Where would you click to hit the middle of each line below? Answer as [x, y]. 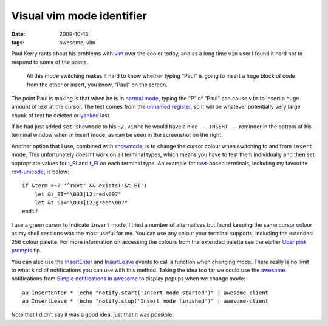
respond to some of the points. [50, 62]
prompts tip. [26, 251]
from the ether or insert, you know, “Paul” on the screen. [97, 85]
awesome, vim [77, 42]
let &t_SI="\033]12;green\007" [81, 203]
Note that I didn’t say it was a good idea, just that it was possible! [93, 315]
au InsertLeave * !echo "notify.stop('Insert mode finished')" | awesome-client [145, 301]
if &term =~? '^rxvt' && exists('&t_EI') [84, 186]
